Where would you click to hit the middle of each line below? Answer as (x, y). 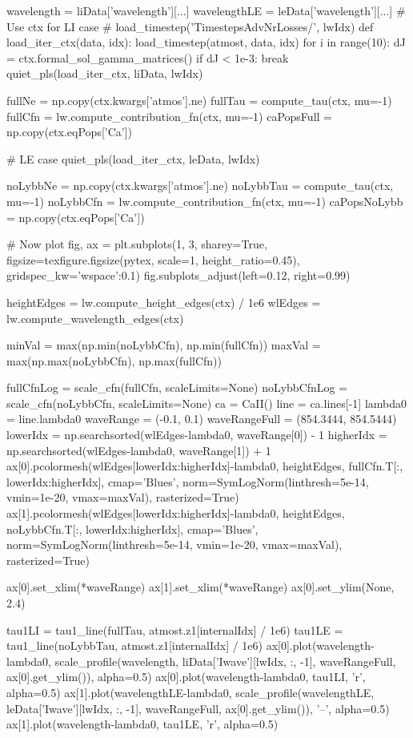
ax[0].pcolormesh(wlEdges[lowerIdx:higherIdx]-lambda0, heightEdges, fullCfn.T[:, (205, 466)
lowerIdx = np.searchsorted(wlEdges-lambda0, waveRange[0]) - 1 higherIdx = (197, 435)
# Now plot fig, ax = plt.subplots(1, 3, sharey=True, (137, 244)
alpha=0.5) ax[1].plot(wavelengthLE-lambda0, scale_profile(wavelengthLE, (190, 692)
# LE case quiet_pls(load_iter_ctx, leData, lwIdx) (133, 158)
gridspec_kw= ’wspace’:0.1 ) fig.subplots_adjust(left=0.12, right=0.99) (178, 275)
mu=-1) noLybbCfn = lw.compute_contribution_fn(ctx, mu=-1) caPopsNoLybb (205, 201)
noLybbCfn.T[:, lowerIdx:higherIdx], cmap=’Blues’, (132, 528)
